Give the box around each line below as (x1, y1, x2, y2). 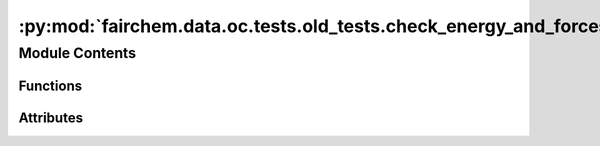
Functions (18, 77, 83, 94)
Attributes (18, 109, 84, 126)
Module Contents (18, 44, 137, 62)
